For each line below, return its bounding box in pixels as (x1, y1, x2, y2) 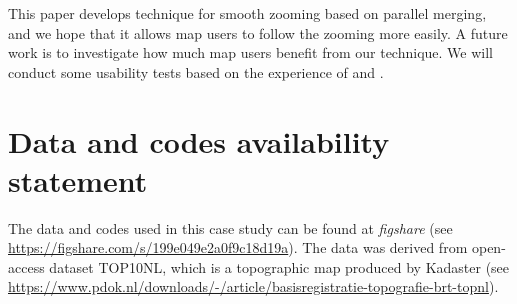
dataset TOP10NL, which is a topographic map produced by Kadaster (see (49, 256, 510, 277)
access (8, 256, 45, 277)
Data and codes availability (8, 120, 390, 161)
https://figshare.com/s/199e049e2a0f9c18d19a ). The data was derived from (8, 237, 468, 258)
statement (8, 159, 148, 200)
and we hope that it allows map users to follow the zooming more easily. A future (8, 22, 508, 43)
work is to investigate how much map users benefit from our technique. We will (8, 42, 493, 63)
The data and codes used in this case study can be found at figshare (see (8, 217, 453, 238)
